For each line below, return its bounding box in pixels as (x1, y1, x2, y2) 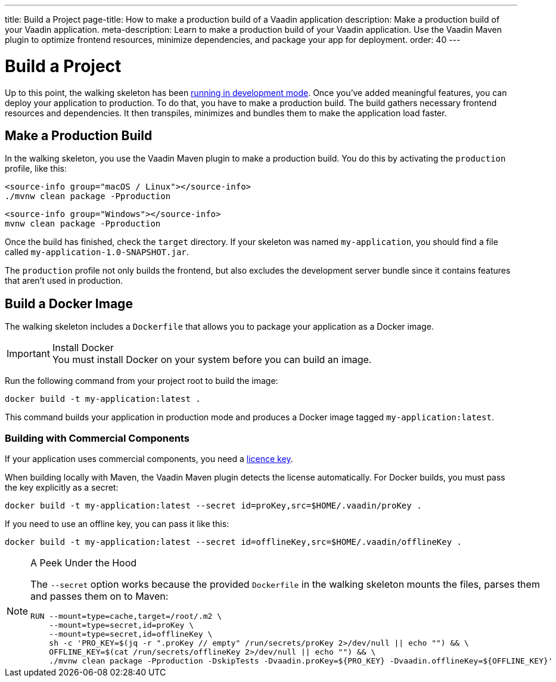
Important (7, 348, 50, 360)
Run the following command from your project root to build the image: (5, 376, 278, 386)
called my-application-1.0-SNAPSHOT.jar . (5, 247, 189, 258)
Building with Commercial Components (5, 432, 190, 444)
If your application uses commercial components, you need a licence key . (5, 453, 293, 464)
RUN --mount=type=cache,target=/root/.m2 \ (30, 611, 222, 621)
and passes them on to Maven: (30, 590, 169, 602)
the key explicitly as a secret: (5, 482, 119, 492)
